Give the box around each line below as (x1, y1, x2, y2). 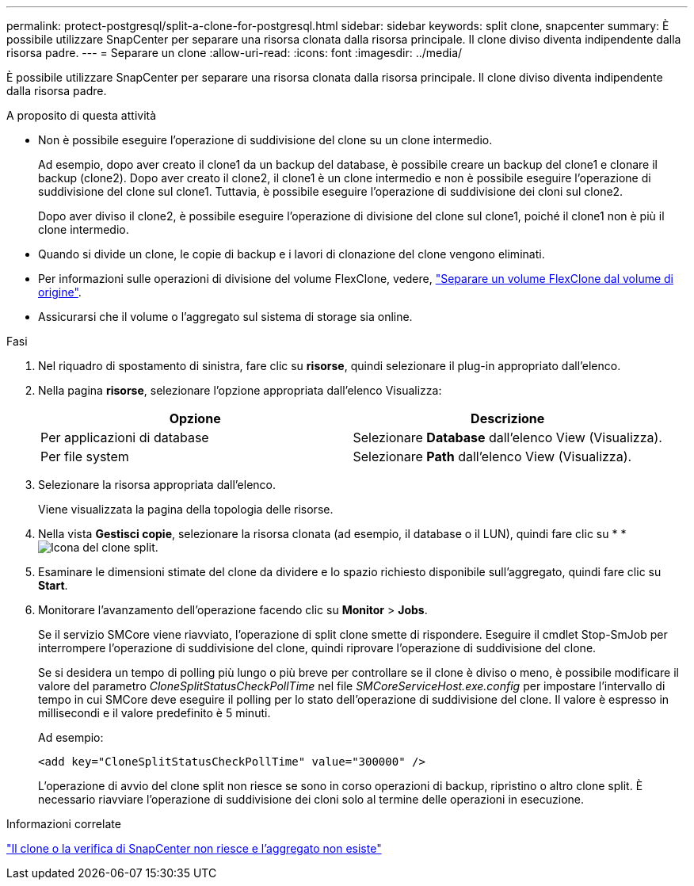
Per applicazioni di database (40, 430, 209, 445)
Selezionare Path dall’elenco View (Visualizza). (353, 449, 632, 464)
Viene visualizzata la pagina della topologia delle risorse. (38, 502, 334, 516)
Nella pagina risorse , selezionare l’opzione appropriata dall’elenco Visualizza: (38, 384, 442, 397)
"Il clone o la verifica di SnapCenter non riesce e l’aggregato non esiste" (6, 842, 382, 855)
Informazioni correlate (6, 817, 121, 831)
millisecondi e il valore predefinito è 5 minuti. (38, 706, 271, 720)
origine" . (38, 285, 82, 299)
